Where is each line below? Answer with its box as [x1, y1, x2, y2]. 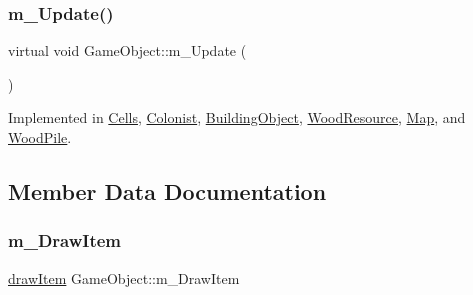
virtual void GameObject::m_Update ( [8, 40, 247, 61]
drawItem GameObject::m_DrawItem [8, 267, 240, 288]
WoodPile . [8, 127, 72, 147]
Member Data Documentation [8, 175, 327, 206]
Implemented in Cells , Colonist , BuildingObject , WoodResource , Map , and [8, 107, 466, 128]
